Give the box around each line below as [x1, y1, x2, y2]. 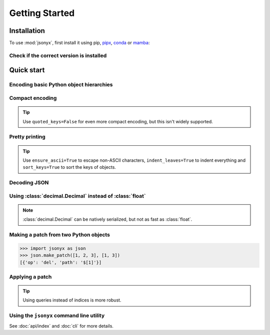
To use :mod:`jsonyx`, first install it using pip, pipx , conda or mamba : [9, 40, 150, 46]
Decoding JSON [9, 179, 49, 186]
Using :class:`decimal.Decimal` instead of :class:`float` [9, 192, 146, 199]
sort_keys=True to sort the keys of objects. [22, 164, 116, 170]
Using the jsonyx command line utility [9, 312, 105, 319]
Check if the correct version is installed [9, 52, 107, 59]
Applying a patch [9, 273, 52, 280]
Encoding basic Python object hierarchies [9, 81, 113, 88]
